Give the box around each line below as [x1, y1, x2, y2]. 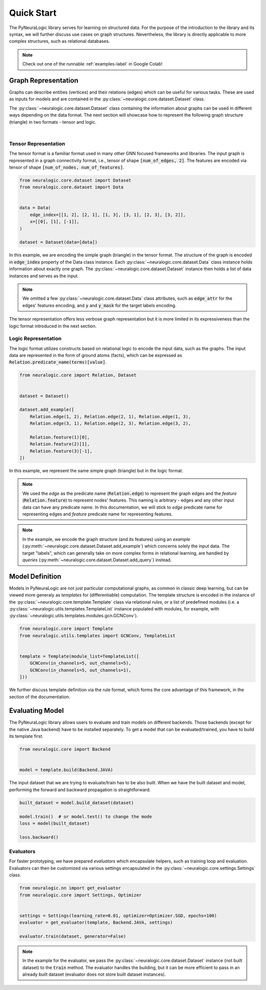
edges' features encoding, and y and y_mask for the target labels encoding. [22, 302, 177, 308]
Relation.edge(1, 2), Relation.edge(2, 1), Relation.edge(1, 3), [30, 414, 191, 419]
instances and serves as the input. [9, 273, 79, 279]
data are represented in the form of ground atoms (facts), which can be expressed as [9, 352, 182, 358]
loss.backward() [19, 834, 59, 840]
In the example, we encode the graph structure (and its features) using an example [22, 536, 191, 542]
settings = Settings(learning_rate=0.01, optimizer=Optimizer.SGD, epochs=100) [19, 913, 217, 918]
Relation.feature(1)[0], [30, 434, 90, 440]
